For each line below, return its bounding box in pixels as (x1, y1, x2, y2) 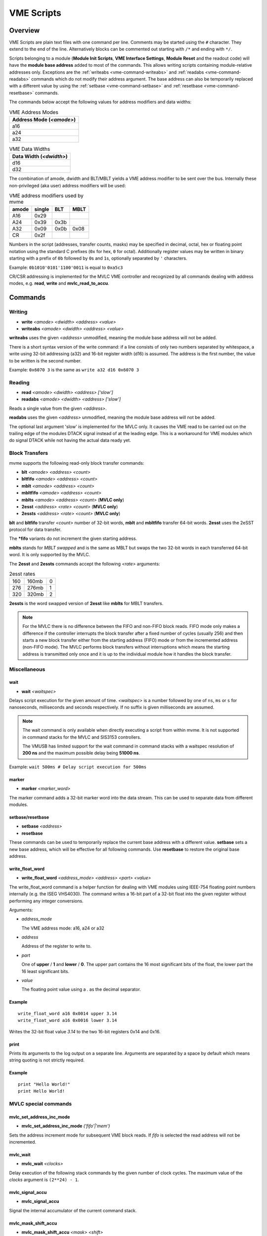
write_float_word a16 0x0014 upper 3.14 (18, 1011, 117, 1016)
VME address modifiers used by (9, 192, 84, 199)
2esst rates (9, 571, 36, 577)
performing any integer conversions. (9, 898, 84, 904)
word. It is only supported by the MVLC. (9, 552, 90, 558)
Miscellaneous (9, 665, 45, 672)
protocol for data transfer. (9, 527, 62, 532)
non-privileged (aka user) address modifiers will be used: (9, 182, 126, 188)
